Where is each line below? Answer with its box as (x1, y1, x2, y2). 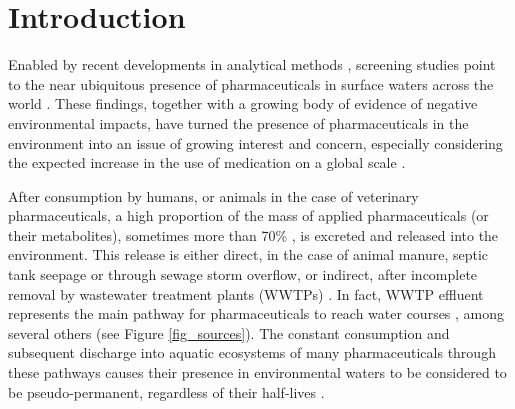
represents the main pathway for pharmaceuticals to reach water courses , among (8, 303, 505, 324)
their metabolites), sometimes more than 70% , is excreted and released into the (8, 224, 499, 245)
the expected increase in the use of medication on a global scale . (8, 152, 406, 173)
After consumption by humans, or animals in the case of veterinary (8, 185, 419, 206)
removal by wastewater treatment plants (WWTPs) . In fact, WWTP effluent (8, 283, 484, 304)
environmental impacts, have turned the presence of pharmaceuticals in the (8, 112, 469, 133)
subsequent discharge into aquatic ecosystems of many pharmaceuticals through (8, 342, 496, 363)
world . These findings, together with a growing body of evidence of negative (8, 93, 478, 114)
